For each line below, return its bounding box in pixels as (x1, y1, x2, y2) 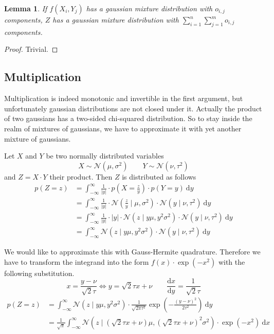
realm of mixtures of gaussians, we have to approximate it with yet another (4, 123, 242, 133)
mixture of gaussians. (4, 133, 71, 144)
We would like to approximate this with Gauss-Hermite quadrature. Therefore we (4, 246, 261, 257)
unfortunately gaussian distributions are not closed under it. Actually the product (4, 103, 262, 113)
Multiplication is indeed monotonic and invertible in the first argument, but (4, 93, 243, 104)
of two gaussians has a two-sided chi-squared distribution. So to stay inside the (4, 113, 252, 124)
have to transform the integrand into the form (4, 256, 149, 267)
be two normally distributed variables (46, 150, 164, 161)
